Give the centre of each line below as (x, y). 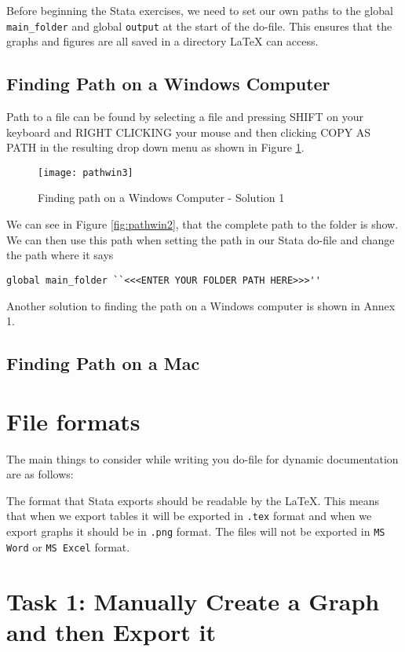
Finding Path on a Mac (103, 363)
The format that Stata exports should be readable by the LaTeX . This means (193, 500)
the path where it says (60, 255)
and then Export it (111, 631)
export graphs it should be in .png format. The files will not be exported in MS (196, 531)
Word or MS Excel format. (68, 546)
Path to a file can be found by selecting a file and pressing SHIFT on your (185, 117)
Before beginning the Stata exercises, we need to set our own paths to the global (200, 10)
